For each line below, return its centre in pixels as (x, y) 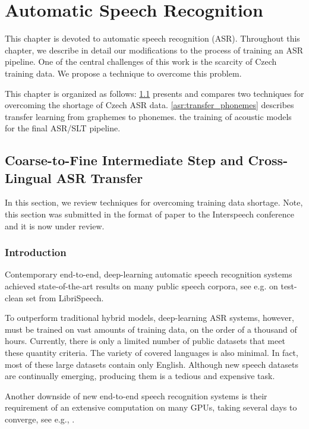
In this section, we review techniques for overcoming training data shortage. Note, (154, 202)
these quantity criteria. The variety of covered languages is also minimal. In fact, (152, 353)
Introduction (36, 252)
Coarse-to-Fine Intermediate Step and (124, 160)
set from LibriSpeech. (65, 297)
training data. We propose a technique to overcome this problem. (123, 73)
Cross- (268, 160)
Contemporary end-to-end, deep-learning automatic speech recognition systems (149, 274)
